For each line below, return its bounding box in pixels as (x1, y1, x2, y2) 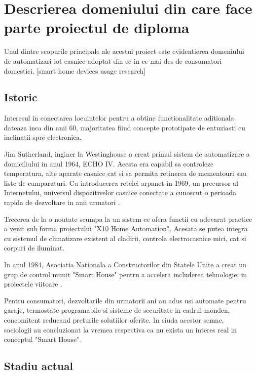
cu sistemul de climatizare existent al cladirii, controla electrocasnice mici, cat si (4, 233, 246, 243)
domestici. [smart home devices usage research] (4, 65, 146, 76)
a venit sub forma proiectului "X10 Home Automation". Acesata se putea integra (4, 223, 248, 234)
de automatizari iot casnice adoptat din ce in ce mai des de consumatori (4, 55, 222, 66)
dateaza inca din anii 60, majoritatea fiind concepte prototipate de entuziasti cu (4, 122, 246, 132)
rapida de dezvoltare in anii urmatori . (4, 197, 120, 208)
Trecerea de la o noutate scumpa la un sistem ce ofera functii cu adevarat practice (4, 213, 252, 224)
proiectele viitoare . (4, 279, 62, 289)
